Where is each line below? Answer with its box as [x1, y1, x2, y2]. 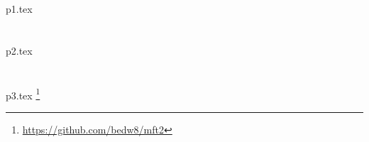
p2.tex [6, 43, 33, 58]
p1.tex [6, 1, 33, 16]
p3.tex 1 [6, 85, 40, 102]
